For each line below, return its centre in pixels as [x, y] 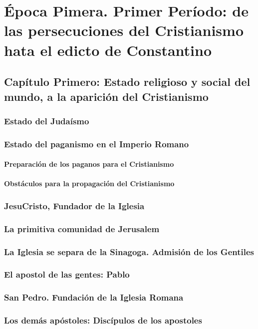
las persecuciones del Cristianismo [124, 30]
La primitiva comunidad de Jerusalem [82, 228]
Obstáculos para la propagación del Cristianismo [89, 183]
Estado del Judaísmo [47, 121]
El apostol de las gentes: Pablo [67, 274]
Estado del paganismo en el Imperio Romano [97, 144]
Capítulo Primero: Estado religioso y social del [127, 82]
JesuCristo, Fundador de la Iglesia [74, 205]
